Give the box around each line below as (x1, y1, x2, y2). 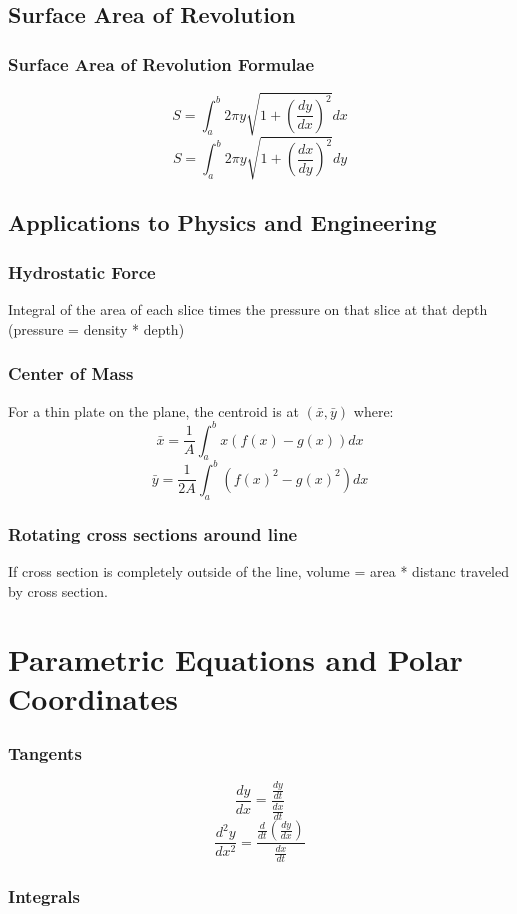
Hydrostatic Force (8, 259, 156, 284)
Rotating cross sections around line (8, 521, 298, 546)
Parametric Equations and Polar (8, 639, 463, 680)
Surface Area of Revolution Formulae (8, 51, 315, 76)
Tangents (8, 740, 82, 765)
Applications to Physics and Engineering (8, 207, 437, 238)
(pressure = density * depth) (8, 318, 185, 339)
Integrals (8, 884, 80, 909)
